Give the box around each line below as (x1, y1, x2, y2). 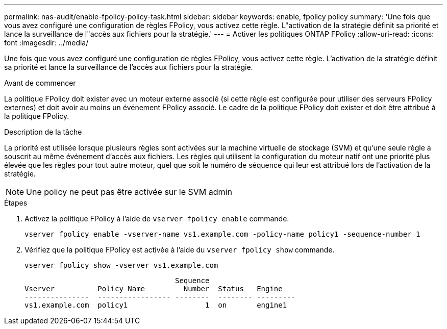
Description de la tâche (4, 128, 82, 136)
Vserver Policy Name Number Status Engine (24, 285, 283, 293)
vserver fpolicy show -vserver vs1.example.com (24, 261, 218, 269)
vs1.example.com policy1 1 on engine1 (24, 301, 287, 309)
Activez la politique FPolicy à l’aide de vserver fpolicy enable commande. (24, 214, 289, 223)
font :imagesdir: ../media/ (4, 38, 89, 47)
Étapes (4, 198, 28, 207)
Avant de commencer (4, 79, 76, 87)
